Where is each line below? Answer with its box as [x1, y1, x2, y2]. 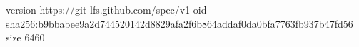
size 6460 [6, 30, 45, 45]
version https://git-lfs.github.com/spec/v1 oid [6, 2, 207, 16]
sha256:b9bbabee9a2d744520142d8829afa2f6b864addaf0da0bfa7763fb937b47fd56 [6, 16, 353, 31]
